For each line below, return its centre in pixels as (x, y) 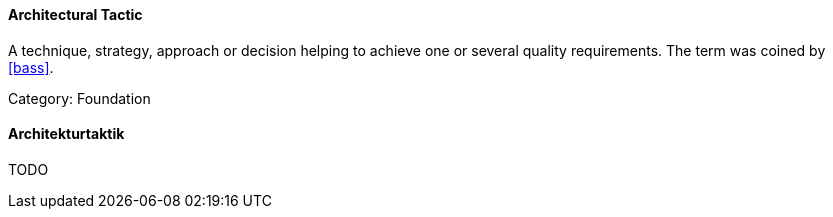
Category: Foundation (79, 98)
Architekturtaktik (66, 134)
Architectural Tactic (75, 14)
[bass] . (31, 67)
